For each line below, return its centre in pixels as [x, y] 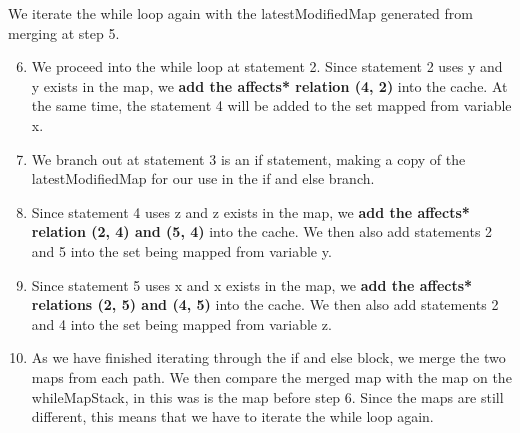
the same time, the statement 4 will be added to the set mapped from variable [271, 105]
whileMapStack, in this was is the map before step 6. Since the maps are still [267, 396]
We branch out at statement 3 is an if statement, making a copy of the [248, 158]
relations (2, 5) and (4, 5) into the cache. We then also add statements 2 [265, 304]
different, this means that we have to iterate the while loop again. [232, 416]
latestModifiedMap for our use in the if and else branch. [203, 178]
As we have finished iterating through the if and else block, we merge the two [268, 357]
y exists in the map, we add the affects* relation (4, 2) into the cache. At [269, 85]
